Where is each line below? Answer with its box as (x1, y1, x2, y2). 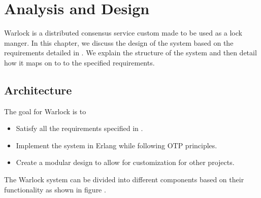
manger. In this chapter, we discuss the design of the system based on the (4, 37, 234, 48)
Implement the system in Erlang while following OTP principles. (16, 140, 217, 150)
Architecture (4, 82, 72, 97)
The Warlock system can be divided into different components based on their (4, 174, 244, 185)
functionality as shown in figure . (4, 184, 106, 194)
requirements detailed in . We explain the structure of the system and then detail (4, 47, 257, 58)
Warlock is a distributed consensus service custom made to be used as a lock (4, 27, 242, 38)
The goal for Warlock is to (4, 106, 86, 116)
